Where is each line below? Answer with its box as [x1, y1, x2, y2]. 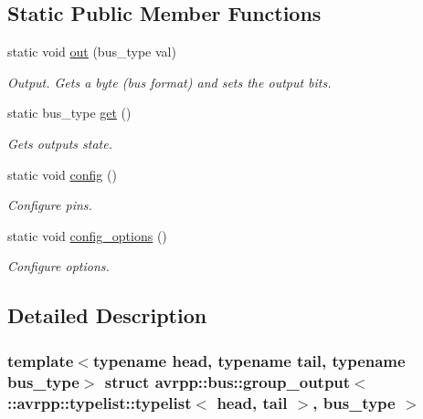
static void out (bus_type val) [7, 42, 176, 61]
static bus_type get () [7, 103, 132, 122]
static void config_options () [7, 225, 167, 245]
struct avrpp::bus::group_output [104, 370, 351, 393]
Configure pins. [7, 195, 92, 215]
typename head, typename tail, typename [92, 349, 406, 372]
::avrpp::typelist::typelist [7, 391, 192, 414]
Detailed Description [7, 301, 207, 330]
